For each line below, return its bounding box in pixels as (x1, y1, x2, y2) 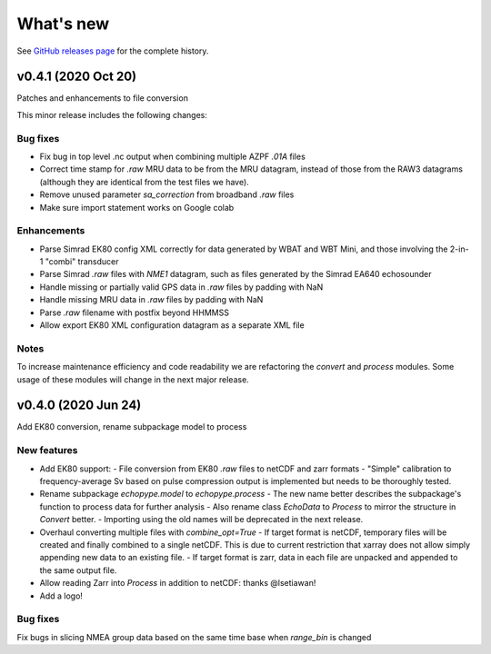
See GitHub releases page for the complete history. (16, 45, 209, 56)
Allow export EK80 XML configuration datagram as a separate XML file (39, 320, 305, 331)
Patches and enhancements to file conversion (16, 93, 188, 104)
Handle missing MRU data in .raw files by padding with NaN (39, 294, 264, 305)
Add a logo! (39, 590, 84, 601)
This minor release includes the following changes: (16, 109, 208, 120)
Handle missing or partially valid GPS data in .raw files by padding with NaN (39, 282, 324, 292)
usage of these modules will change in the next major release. (16, 373, 249, 385)
